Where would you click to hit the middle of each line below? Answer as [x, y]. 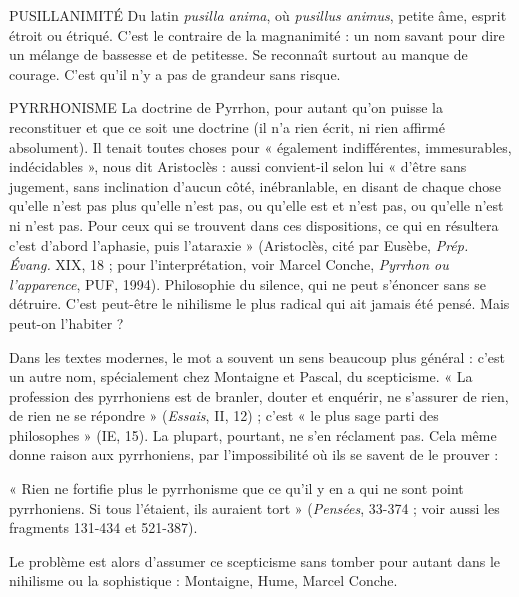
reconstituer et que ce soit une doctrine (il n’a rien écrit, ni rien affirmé [227, 126]
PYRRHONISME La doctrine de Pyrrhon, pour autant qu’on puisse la [226, 107]
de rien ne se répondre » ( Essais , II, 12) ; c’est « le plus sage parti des [224, 415]
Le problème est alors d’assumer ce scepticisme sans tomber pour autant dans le [255, 560]
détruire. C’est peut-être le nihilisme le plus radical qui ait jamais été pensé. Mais [259, 303]
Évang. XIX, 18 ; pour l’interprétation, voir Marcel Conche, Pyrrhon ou [229, 264]
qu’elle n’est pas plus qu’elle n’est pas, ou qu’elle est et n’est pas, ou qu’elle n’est [256, 205]
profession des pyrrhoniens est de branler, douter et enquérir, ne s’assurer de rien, [259, 395]
